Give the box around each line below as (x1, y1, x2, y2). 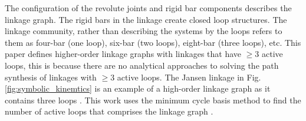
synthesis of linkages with (5, 70, 97, 83)
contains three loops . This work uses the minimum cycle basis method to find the (5, 93, 301, 106)
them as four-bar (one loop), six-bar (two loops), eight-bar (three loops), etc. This (5, 36, 301, 48)
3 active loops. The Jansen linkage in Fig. (110, 70, 261, 83)
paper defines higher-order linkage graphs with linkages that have (5, 48, 242, 60)
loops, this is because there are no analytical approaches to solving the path (5, 59, 279, 71)
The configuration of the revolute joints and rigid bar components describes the (5, 2, 292, 14)
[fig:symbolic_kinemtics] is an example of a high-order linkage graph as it (5, 82, 271, 95)
